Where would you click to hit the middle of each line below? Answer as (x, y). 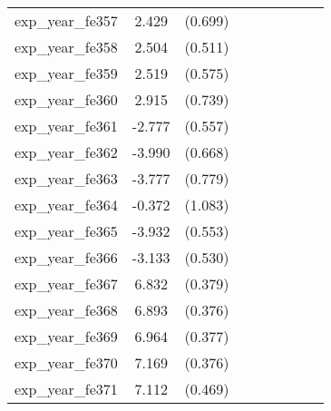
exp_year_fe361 (66, 126)
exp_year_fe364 (66, 205)
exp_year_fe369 (66, 336)
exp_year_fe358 (66, 47)
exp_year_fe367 (66, 284)
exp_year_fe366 (66, 257)
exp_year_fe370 (66, 362)
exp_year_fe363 (66, 178)
